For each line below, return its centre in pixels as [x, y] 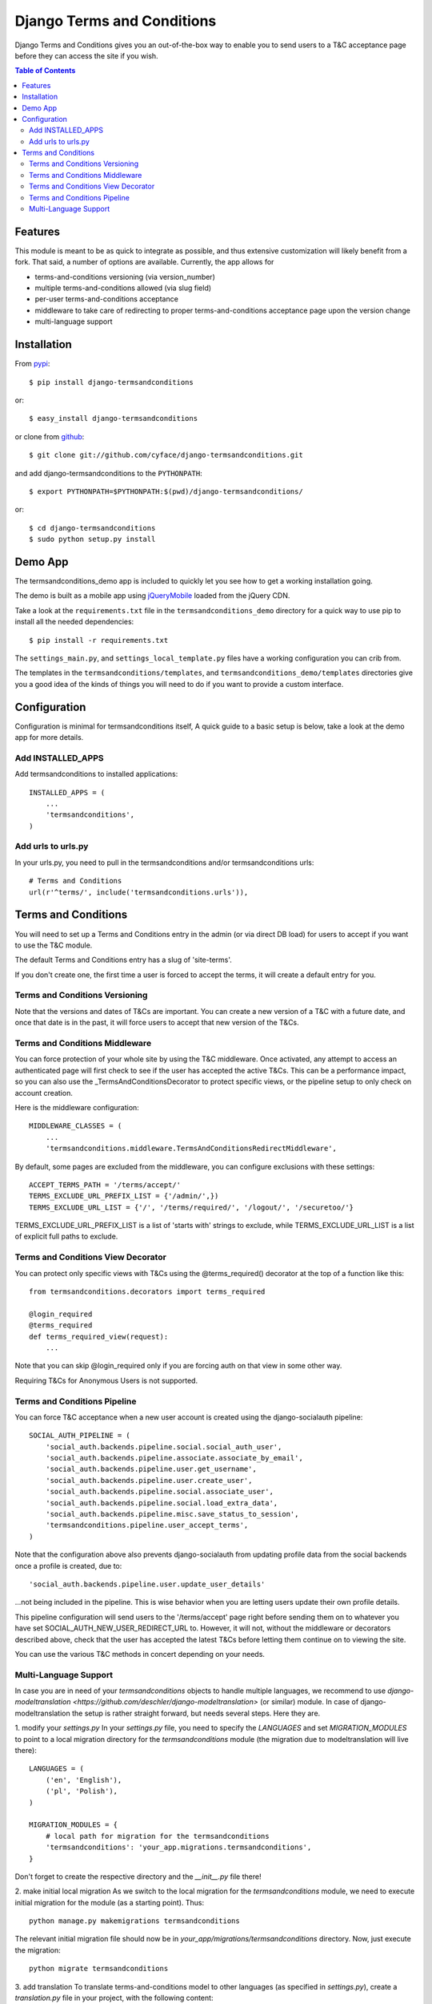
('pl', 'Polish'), [82, 1791]
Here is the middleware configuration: [77, 1107]
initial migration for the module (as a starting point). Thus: [110, 1902]
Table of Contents [45, 71]
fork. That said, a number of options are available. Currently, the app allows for [144, 262]
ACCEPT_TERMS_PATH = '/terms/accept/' [105, 1185]
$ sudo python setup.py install [92, 539]
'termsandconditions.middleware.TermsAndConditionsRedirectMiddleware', [191, 1149]
